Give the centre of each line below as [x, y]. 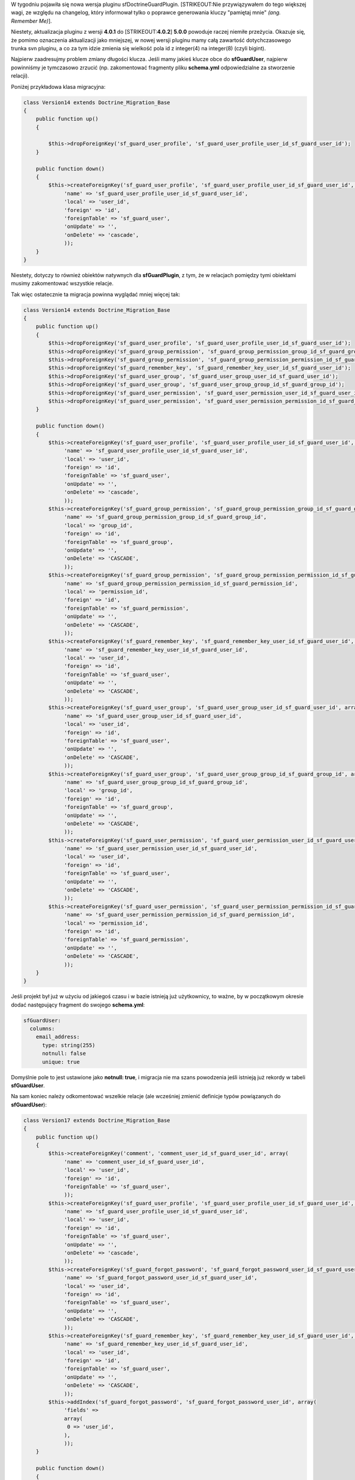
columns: [42, 1029]
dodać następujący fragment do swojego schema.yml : [78, 1005]
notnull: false [64, 1053]
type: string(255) [69, 1045]
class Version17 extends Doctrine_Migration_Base [97, 1120]
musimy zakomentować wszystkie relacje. [62, 284]
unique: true [61, 1062]
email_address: [58, 1037]
